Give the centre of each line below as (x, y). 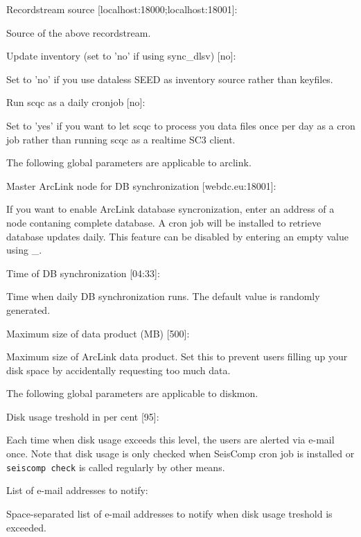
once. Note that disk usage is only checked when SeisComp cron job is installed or (180, 454)
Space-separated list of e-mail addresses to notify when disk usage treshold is (169, 513)
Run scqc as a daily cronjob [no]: (76, 102)
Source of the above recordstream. (79, 32)
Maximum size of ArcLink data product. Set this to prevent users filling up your (177, 356)
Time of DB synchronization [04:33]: (83, 273)
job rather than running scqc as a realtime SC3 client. (121, 139)
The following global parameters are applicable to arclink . (129, 162)
